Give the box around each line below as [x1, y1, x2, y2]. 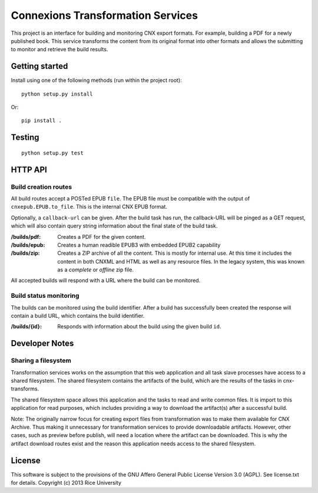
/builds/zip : [11, 249, 40, 257]
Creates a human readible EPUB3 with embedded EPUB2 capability [57, 241, 221, 248]
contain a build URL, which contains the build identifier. [11, 313, 145, 320]
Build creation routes [11, 183, 72, 191]
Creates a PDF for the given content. [57, 233, 146, 240]
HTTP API [11, 165, 47, 175]
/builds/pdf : [11, 233, 41, 240]
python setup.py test [21, 149, 84, 156]
